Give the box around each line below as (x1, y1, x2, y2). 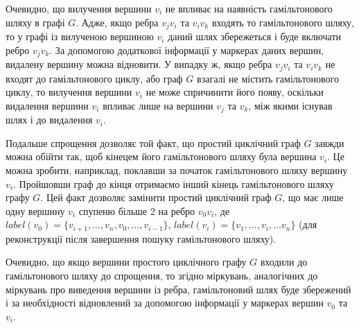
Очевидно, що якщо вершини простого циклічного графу (6, 254, 247, 269)
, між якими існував (248, 98, 333, 112)
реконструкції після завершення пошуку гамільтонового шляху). (6, 231, 277, 245)
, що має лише (282, 190, 344, 205)
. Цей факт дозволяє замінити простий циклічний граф (40, 190, 272, 205)
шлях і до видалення (6, 112, 93, 127)
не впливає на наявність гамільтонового (165, 1, 333, 15)
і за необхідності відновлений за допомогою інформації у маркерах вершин (6, 295, 324, 310)
